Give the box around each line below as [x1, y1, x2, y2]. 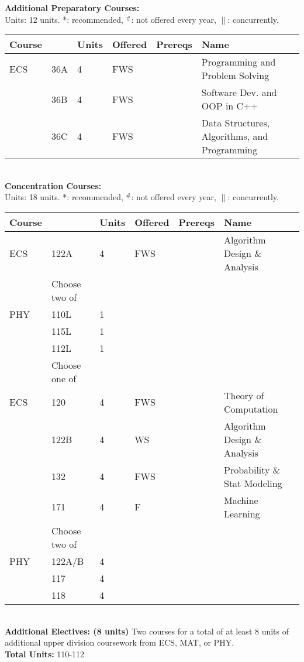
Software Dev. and [201, 85, 277, 100]
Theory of [224, 388, 264, 402]
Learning [224, 506, 260, 520]
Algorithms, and [201, 129, 268, 143]
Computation [224, 402, 278, 416]
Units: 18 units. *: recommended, [5, 191, 123, 203]
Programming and [201, 55, 276, 69]
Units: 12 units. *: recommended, [5, 13, 123, 25]
